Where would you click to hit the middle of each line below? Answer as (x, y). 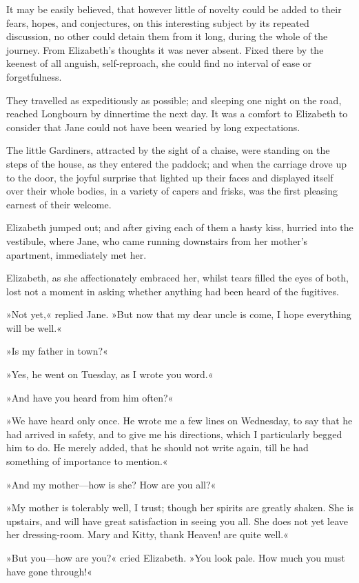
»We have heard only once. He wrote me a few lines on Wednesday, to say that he (179, 421)
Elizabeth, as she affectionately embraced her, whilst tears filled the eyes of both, (177, 278)
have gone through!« (49, 571)
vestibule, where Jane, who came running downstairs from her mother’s (157, 240)
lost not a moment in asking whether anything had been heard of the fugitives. (173, 291)
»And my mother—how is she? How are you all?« (111, 484)
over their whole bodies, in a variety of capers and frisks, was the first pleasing (172, 191)
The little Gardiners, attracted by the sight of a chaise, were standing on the (168, 150)
